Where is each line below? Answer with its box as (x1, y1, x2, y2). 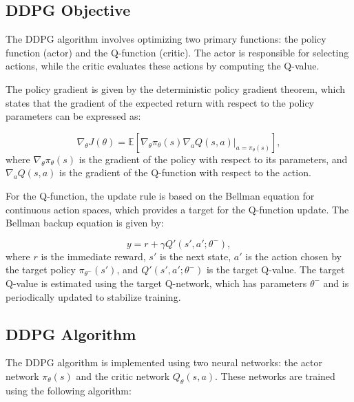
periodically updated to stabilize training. (6, 289, 181, 304)
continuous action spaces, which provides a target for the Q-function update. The (6, 202, 349, 216)
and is (323, 275, 349, 290)
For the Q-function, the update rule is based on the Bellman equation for (6, 188, 315, 202)
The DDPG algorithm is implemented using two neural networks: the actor (6, 355, 322, 370)
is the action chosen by (245, 248, 342, 263)
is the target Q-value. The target (206, 262, 345, 277)
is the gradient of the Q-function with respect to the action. (59, 165, 311, 180)
